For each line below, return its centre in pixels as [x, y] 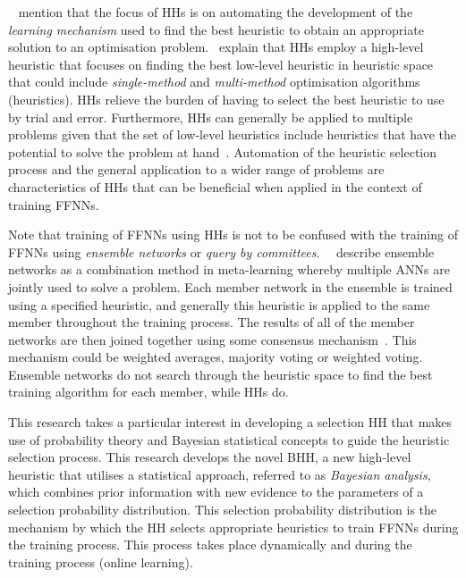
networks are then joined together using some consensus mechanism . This [212, 339]
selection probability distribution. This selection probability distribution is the [223, 510]
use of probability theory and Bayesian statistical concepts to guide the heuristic [229, 439]
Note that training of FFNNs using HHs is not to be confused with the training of [233, 235]
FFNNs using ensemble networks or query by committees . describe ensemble [221, 251]
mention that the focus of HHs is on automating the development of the [216, 12]
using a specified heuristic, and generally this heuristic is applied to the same [219, 304]
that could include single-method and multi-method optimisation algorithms [214, 82]
